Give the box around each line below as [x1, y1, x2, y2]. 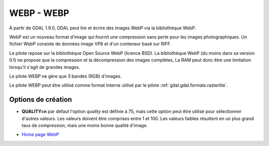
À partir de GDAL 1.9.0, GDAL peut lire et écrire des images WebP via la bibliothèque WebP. [9, 25, 196, 31]
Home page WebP [21, 132, 59, 138]
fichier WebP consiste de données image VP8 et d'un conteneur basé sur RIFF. [9, 41, 171, 47]
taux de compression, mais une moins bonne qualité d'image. [21, 122, 148, 128]
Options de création [9, 95, 72, 104]
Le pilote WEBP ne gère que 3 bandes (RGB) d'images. [9, 73, 122, 79]
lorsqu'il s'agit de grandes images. [9, 64, 80, 70]
